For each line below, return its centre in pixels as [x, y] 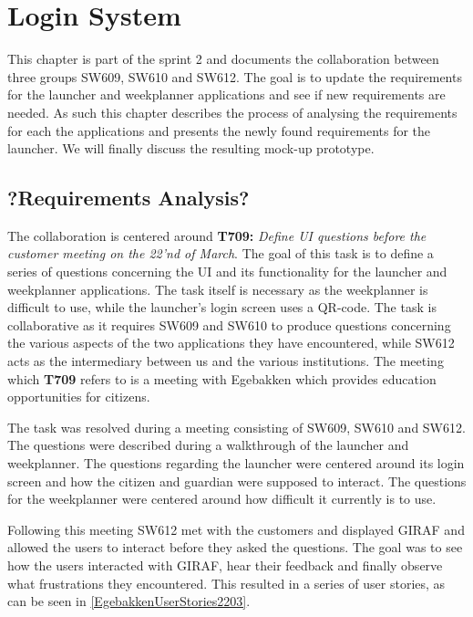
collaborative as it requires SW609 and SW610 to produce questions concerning [229, 324]
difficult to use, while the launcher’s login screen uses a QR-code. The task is [222, 307]
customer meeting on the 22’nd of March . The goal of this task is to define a [221, 253]
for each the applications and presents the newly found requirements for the [219, 130]
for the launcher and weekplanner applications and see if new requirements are [226, 94]
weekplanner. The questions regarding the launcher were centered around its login [236, 463]
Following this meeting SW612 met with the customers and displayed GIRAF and [236, 529]
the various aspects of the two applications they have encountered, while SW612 [231, 343]
